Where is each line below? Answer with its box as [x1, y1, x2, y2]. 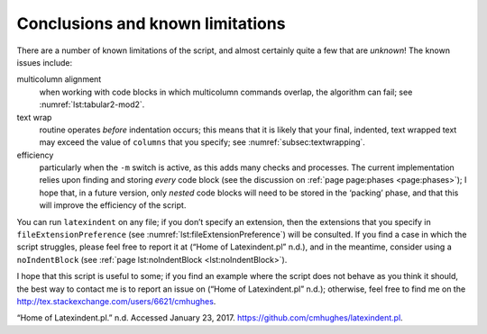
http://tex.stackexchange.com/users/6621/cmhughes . [16, 295, 216, 306]
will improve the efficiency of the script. [39, 200, 187, 211]
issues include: [16, 57, 73, 68]
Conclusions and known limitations [16, 14, 286, 33]
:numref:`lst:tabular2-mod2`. [39, 99, 145, 110]
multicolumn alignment [16, 74, 102, 85]
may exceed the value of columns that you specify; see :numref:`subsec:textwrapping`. [39, 137, 365, 148]
